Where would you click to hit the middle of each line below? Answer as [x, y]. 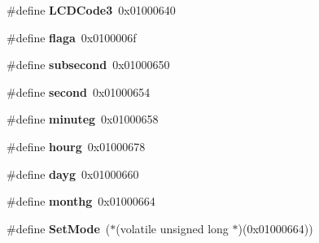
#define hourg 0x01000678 [76, 146]
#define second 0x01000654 [79, 91]
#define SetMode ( [59, 228]
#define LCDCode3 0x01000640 [91, 10]
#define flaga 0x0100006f [72, 37]
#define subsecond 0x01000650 [88, 65]
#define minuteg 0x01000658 [83, 119]
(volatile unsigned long [172, 228]
